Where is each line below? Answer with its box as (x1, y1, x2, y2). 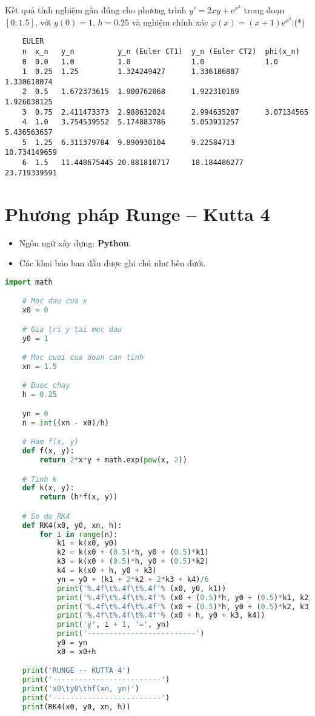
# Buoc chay (22, 381, 70, 390)
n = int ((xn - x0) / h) (22, 418, 109, 427)
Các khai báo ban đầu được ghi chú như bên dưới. (19, 257, 206, 269)
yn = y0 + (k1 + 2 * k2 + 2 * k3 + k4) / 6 (56, 575, 209, 584)
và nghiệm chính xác (131, 15, 208, 28)
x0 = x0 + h (56, 647, 96, 656)
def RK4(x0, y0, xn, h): (22, 521, 122, 530)
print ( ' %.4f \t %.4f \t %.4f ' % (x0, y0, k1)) (56, 584, 227, 593)
